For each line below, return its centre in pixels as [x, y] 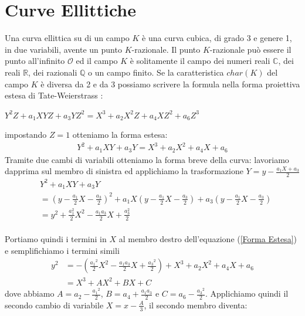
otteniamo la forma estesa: [120, 135]
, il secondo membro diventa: [196, 305]
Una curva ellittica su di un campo [67, 38]
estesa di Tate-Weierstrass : [54, 95]
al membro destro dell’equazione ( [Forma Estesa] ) [208, 239]
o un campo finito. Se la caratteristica [156, 72]
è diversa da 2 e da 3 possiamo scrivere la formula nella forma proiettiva [170, 84]
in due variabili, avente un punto [63, 49]
